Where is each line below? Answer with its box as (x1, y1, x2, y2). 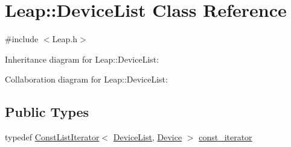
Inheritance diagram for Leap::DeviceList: (5, 52, 159, 65)
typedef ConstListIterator (5, 131, 100, 143)
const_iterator (199, 131, 252, 143)
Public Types (5, 102, 89, 121)
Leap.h (52, 33, 77, 45)
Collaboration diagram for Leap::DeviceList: (5, 73, 168, 86)
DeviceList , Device (113, 131, 182, 143)
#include (5, 33, 39, 45)
